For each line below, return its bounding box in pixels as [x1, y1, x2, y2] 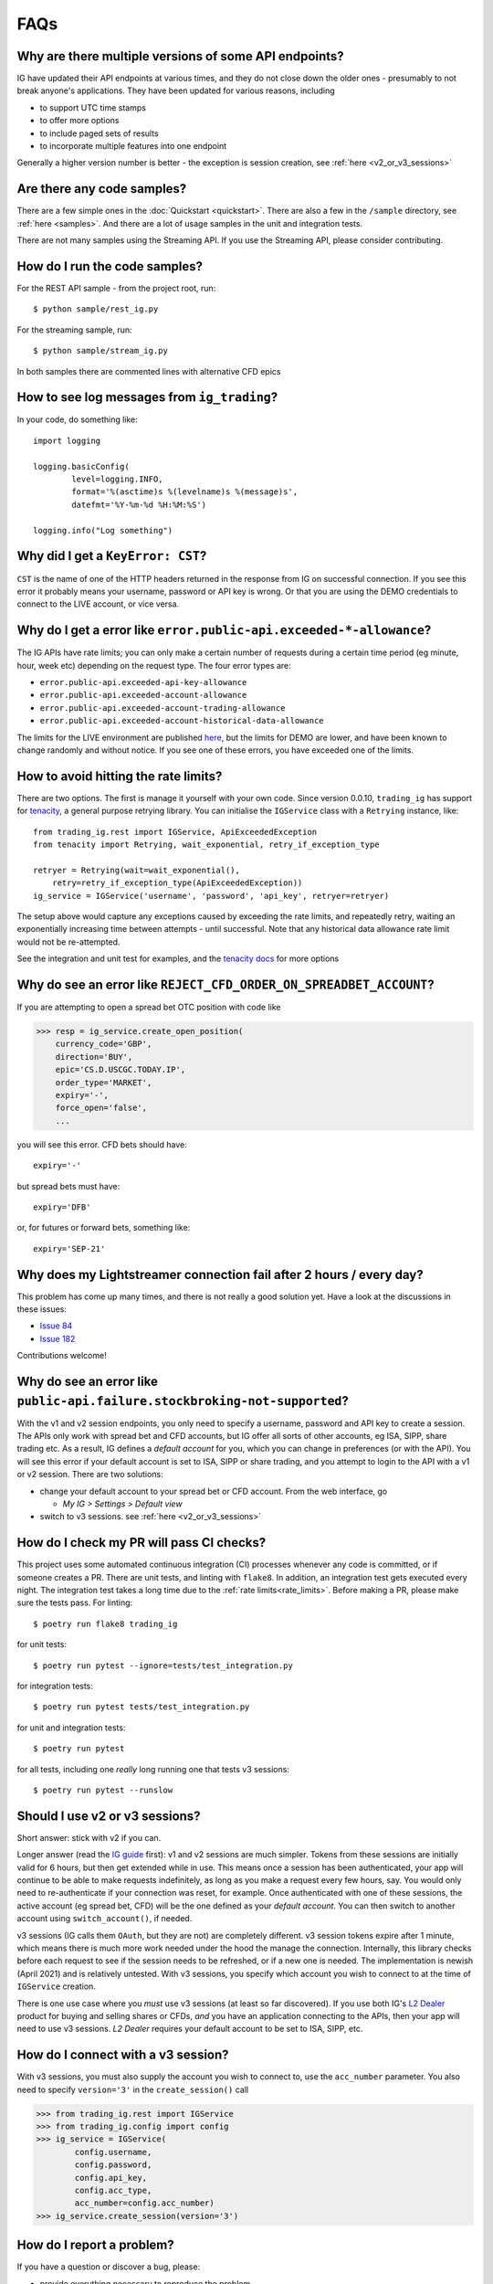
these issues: [16, 1303, 68, 1315]
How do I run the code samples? [16, 259, 204, 274]
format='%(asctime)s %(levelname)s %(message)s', [71, 487, 299, 497]
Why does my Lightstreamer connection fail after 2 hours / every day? [16, 1266, 424, 1283]
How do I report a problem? [16, 2237, 175, 2253]
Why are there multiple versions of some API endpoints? [16, 48, 344, 64]
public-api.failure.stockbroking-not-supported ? [16, 1393, 349, 1409]
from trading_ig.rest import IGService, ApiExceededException [33, 827, 318, 837]
